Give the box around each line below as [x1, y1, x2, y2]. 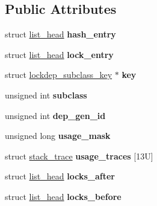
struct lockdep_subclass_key [5, 68, 112, 81]
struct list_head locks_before [5, 190, 122, 202]
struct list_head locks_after [5, 170, 115, 182]
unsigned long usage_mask [5, 129, 111, 142]
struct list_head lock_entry [5, 48, 114, 60]
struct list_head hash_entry [5, 28, 116, 40]
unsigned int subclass [5, 88, 87, 101]
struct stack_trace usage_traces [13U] [5, 149, 153, 162]
